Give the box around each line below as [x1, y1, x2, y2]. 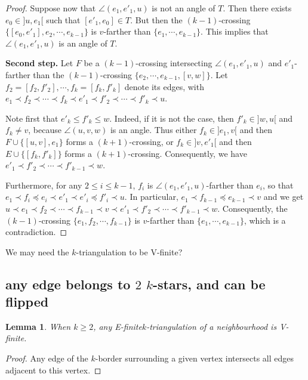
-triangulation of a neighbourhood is [146, 320, 277, 332]
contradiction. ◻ [5, 225, 67, 238]
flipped [5, 292, 49, 311]
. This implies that [201, 25, 269, 38]
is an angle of [58, 36, 107, 49]
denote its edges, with [124, 80, 204, 92]
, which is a [244, 214, 286, 226]
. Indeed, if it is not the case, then [109, 112, 234, 124]
